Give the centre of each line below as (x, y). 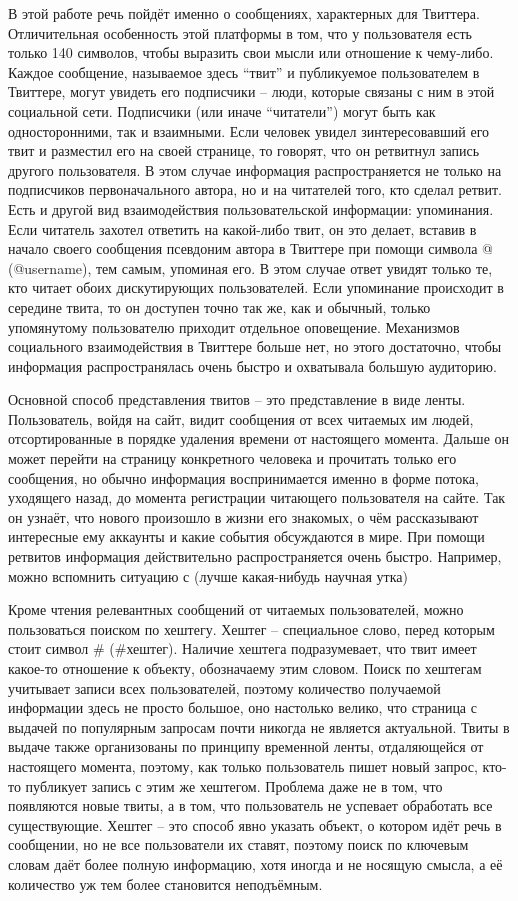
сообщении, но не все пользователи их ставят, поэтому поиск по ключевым (238, 844)
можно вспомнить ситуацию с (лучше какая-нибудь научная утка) (208, 575)
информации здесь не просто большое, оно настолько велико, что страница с (242, 707)
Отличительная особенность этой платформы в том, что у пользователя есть (240, 32)
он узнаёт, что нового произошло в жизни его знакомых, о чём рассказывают (243, 516)
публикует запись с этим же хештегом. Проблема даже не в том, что (234, 785)
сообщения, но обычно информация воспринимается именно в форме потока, (243, 477)
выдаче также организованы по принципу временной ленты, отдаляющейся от (246, 746)
